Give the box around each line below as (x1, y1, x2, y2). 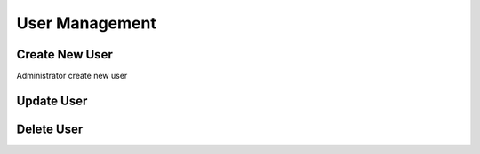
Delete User (16, 121, 84, 136)
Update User (16, 93, 88, 108)
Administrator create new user (16, 71, 128, 81)
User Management (16, 13, 157, 33)
